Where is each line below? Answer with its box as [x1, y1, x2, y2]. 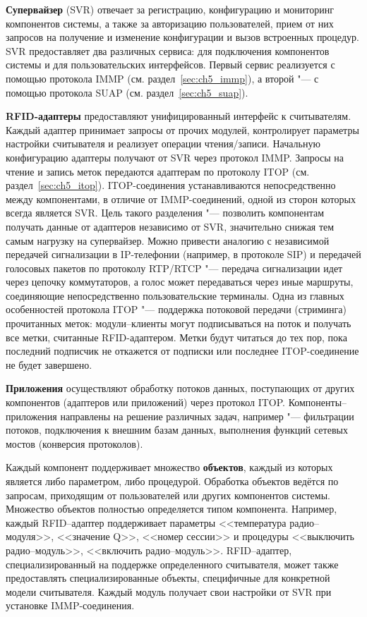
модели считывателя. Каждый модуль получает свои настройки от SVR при [6, 584, 332, 599]
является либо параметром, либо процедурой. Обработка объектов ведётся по [6, 474, 339, 488]
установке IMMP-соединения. [6, 598, 135, 613]
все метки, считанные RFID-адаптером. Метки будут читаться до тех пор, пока [6, 329, 347, 344]
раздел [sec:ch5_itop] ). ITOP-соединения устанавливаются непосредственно [6, 178, 336, 193]
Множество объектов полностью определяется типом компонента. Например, [6, 501, 337, 516]
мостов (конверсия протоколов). [6, 436, 143, 451]
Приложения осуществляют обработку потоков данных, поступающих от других [6, 381, 355, 396]
